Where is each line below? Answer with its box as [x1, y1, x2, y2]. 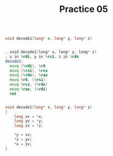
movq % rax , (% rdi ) [9, 86, 48, 92]
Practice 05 [59, 3, 108, 15]
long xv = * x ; [14, 114, 43, 119]
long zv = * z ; [14, 123, 43, 128]
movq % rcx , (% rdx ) [9, 82, 48, 87]
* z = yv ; [14, 137, 32, 142]
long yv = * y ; [14, 118, 43, 123]
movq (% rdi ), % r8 [9, 63, 46, 68]
